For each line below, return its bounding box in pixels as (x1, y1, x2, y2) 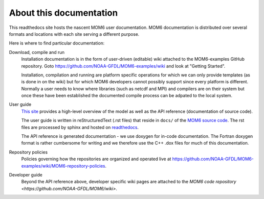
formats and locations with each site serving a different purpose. (9, 31, 139, 37)
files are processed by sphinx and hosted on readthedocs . (21, 124, 139, 130)
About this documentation (9, 7, 118, 18)
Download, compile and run (9, 49, 65, 55)
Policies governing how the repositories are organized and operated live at (21, 156, 171, 162)
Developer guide (9, 172, 43, 177)
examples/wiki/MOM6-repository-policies (21, 163, 105, 169)
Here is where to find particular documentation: (9, 40, 105, 46)
